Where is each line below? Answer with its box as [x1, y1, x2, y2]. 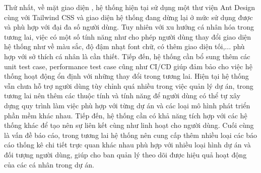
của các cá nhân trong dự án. [4, 159, 94, 169]
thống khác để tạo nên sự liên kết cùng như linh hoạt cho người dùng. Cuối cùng [4, 120, 254, 130]
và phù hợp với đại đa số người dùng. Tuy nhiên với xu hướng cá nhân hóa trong [4, 22, 254, 32]
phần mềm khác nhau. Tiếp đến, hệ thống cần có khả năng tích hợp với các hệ [4, 110, 247, 120]
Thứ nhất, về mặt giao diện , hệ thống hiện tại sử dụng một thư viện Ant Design [4, 2, 255, 12]
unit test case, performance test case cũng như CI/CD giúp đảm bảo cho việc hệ [4, 61, 252, 71]
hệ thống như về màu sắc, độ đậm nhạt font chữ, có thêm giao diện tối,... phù [4, 41, 245, 52]
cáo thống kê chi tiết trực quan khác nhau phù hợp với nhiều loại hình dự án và [4, 139, 251, 150]
